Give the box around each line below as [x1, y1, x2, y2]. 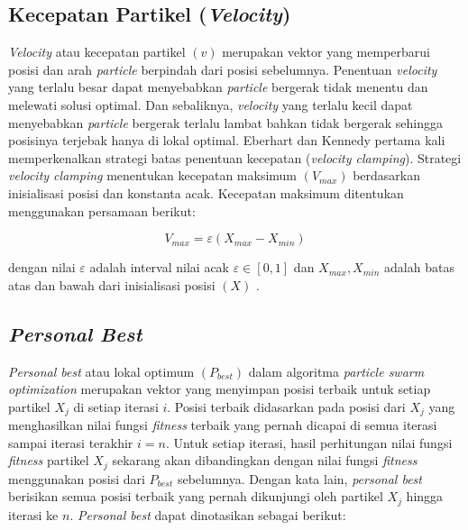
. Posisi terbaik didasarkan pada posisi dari [167, 397, 406, 416]
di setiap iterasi [73, 397, 159, 416]
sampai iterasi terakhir [8, 433, 133, 452]
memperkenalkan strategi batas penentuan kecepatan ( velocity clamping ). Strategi [8, 148, 462, 167]
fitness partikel [8, 451, 89, 470]
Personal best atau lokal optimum [8, 361, 195, 380]
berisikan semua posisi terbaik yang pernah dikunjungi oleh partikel [8, 487, 383, 506]
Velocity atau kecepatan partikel [8, 42, 186, 61]
